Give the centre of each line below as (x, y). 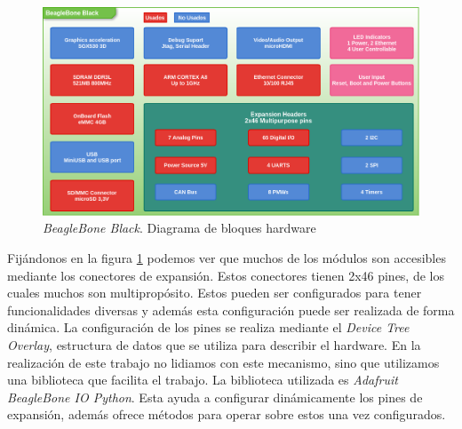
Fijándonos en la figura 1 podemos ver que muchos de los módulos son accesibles (227, 257)
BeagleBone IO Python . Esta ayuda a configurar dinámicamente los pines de (215, 397)
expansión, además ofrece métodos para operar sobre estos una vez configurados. (227, 414)
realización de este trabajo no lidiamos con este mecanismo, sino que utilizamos (223, 362)
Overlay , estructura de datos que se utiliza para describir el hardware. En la (214, 344)
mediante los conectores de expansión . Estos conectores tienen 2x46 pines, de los (226, 275)
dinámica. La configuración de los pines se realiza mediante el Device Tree (208, 327)
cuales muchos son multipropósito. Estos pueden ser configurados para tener (215, 293)
